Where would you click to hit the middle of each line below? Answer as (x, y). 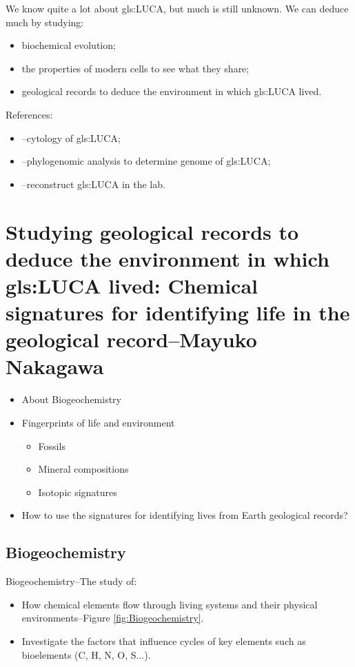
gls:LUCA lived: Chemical (132, 285)
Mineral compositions (83, 469)
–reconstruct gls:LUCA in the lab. (93, 184)
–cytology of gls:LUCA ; (71, 137)
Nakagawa (55, 366)
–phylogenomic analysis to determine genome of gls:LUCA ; (146, 161)
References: (29, 114)
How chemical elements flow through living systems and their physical (170, 604)
